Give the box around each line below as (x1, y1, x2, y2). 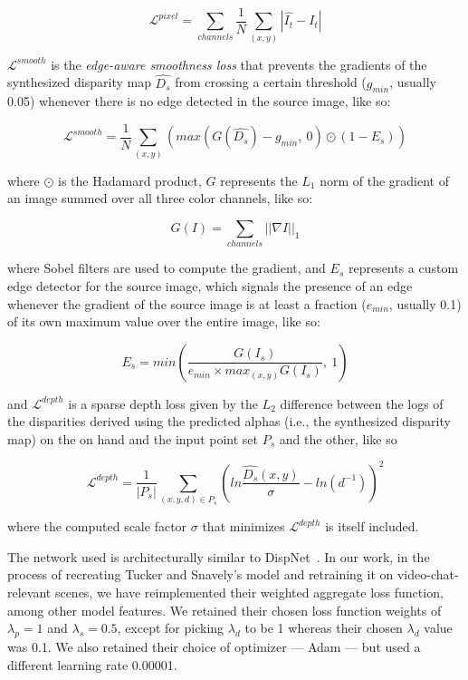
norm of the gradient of (320, 170, 450, 189)
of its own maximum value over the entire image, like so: (7, 312, 320, 331)
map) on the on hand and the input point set (7, 429, 259, 448)
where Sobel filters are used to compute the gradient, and (7, 258, 326, 277)
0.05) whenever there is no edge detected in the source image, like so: (7, 92, 391, 111)
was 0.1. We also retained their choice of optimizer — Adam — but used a (7, 637, 421, 656)
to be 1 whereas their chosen (244, 618, 403, 637)
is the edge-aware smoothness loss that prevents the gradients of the (51, 54, 427, 73)
